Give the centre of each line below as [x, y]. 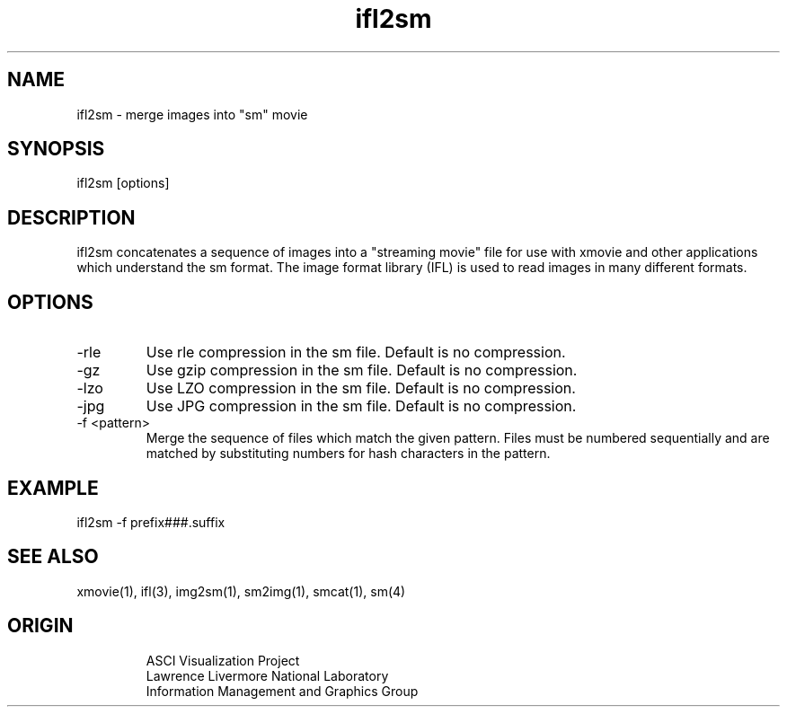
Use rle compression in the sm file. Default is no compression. [356, 353]
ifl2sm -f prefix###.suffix [151, 522]
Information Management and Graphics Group [282, 691]
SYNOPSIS [56, 149]
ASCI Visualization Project [223, 660]
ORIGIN [40, 626]
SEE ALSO [53, 557]
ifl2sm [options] [123, 183]
